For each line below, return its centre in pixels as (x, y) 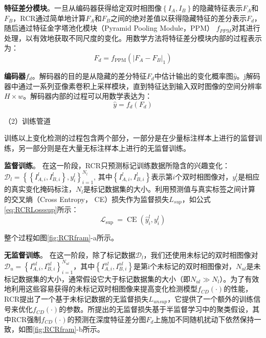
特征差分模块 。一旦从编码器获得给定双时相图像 (83, 8)
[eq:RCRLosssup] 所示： (41, 209)
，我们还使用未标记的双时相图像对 (201, 254)
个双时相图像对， (204, 176)
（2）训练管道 (27, 120)
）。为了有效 (239, 278)
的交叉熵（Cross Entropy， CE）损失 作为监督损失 (87, 199)
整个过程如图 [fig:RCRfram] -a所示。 (61, 238)
